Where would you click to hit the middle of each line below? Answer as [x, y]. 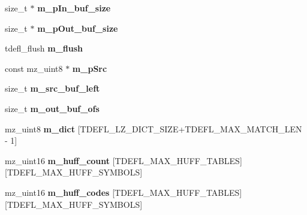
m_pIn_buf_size [74, 8]
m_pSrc [90, 68]
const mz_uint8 [34, 68]
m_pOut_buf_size [78, 28]
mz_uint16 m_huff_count [58, 160]
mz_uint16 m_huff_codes [57, 192]
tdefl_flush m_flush [44, 48]
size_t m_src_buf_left [52, 88]
